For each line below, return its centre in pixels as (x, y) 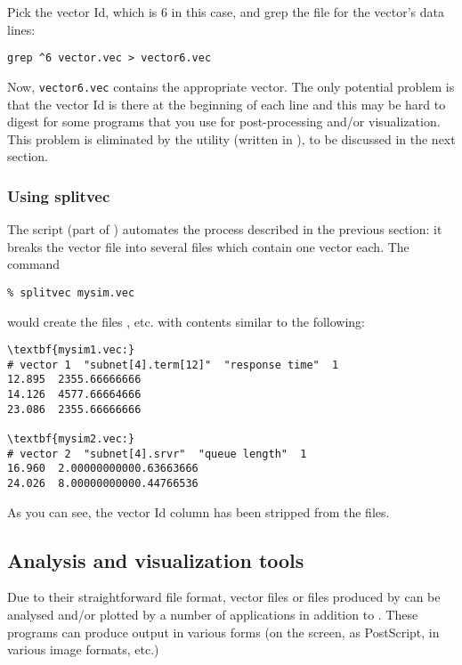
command (34, 264)
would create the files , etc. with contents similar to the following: (186, 321)
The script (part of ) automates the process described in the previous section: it (225, 229)
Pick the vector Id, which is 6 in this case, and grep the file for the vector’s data (226, 12)
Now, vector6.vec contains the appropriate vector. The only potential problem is (231, 86)
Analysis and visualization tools (156, 560)
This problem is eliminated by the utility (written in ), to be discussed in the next (231, 138)
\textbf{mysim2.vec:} (71, 439)
